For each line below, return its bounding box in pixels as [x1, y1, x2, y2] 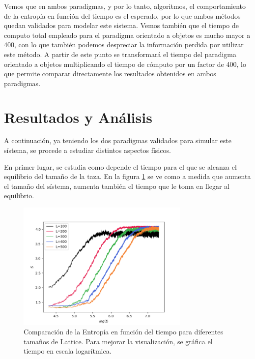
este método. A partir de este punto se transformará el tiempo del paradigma [4, 49, 237, 59]
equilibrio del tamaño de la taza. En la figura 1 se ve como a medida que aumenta [4, 171, 251, 181]
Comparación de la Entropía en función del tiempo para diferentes [24, 327, 224, 337]
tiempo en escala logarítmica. [24, 346, 112, 356]
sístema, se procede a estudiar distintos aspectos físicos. [4, 145, 171, 155]
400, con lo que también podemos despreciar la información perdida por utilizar [4, 39, 244, 50]
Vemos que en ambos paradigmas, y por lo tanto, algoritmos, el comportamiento [4, 1, 246, 11]
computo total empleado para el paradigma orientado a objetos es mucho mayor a [4, 30, 251, 40]
